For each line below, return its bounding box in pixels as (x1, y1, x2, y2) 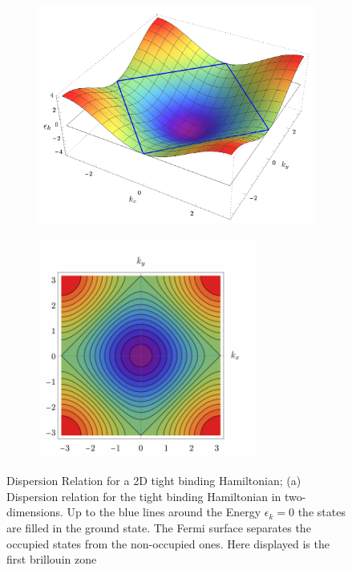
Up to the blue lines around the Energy (67, 503, 261, 520)
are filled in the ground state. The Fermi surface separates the (6, 519, 311, 536)
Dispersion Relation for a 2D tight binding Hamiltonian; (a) (6, 472, 301, 489)
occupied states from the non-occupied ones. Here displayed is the (6, 535, 330, 552)
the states (297, 503, 346, 520)
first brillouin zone (6, 551, 97, 568)
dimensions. (6, 503, 63, 520)
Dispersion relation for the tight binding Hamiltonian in (6, 487, 281, 504)
